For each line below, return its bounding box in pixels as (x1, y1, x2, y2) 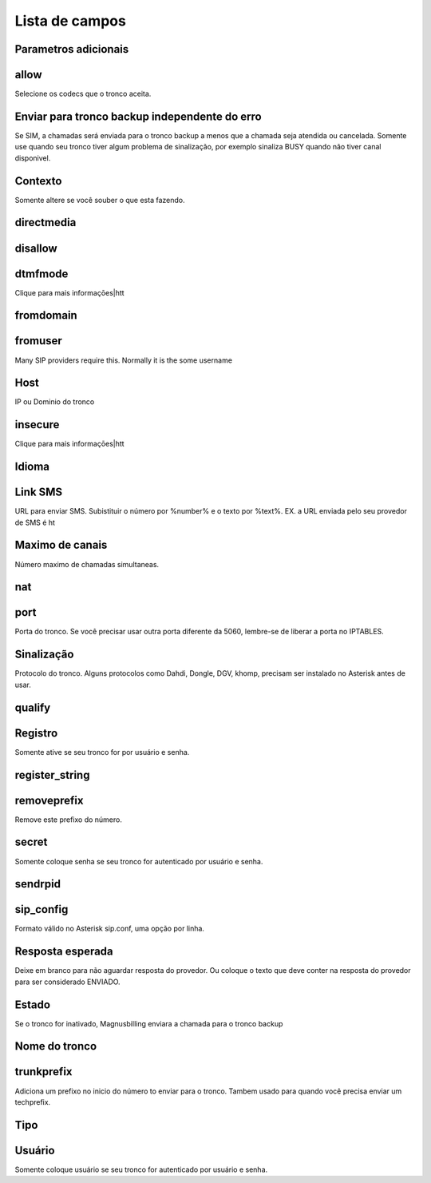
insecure (14, 418, 60, 431)
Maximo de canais (14, 538, 108, 552)
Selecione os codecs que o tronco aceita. (14, 89, 152, 99)
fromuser (14, 334, 63, 347)
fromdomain (14, 308, 77, 323)
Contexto (14, 174, 62, 188)
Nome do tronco (14, 1039, 97, 1054)
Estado (14, 998, 51, 1011)
